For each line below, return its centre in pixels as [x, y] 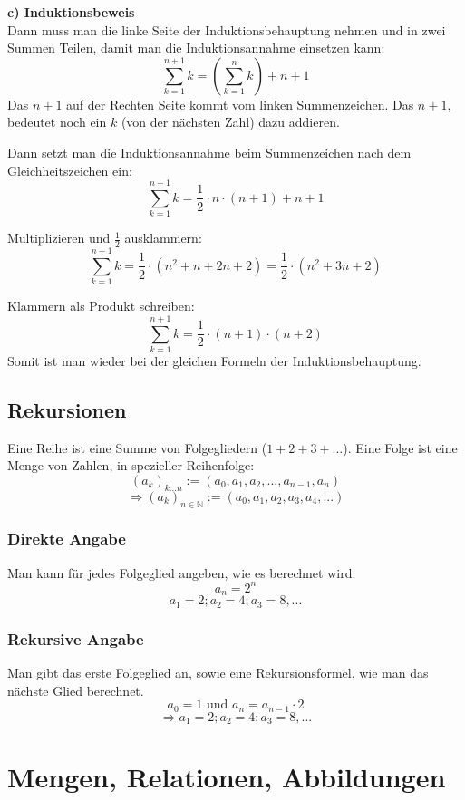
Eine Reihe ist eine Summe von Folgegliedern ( [137, 447]
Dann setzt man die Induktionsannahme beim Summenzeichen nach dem [209, 152]
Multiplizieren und [59, 238]
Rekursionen [67, 409]
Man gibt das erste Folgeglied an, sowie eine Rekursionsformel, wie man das [218, 672]
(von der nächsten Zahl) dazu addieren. [230, 122]
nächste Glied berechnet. [76, 690]
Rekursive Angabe [76, 638]
